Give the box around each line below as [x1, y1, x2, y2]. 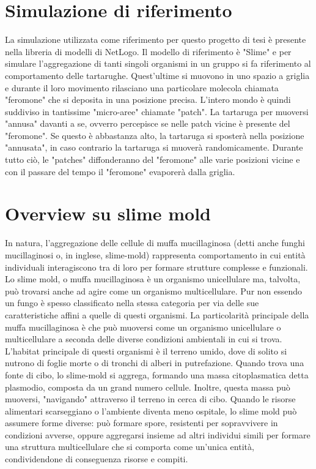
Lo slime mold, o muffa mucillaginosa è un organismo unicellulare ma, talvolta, [5, 272, 301, 285]
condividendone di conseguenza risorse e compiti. [5, 452, 188, 465]
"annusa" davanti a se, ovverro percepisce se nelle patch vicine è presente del [5, 117, 290, 130]
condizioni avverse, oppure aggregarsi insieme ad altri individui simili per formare [5, 428, 310, 441]
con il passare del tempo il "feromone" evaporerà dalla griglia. [5, 165, 235, 178]
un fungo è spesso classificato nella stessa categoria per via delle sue [5, 296, 259, 309]
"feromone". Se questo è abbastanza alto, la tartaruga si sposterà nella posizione [5, 129, 304, 141]
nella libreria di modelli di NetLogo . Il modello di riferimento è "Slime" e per [5, 45, 292, 58]
